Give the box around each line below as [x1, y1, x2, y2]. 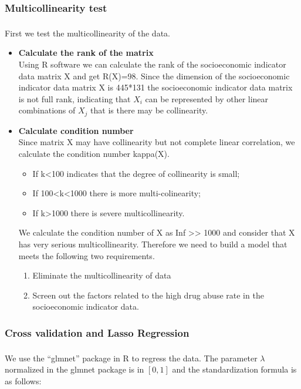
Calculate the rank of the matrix [18, 46, 154, 59]
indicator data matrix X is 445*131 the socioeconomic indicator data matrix [18, 81, 293, 93]
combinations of [18, 104, 76, 116]
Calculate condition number [18, 124, 134, 136]
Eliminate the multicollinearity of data [32, 269, 171, 281]
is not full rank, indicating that [18, 92, 131, 105]
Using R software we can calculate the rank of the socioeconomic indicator [18, 58, 286, 70]
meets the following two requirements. [18, 249, 155, 261]
